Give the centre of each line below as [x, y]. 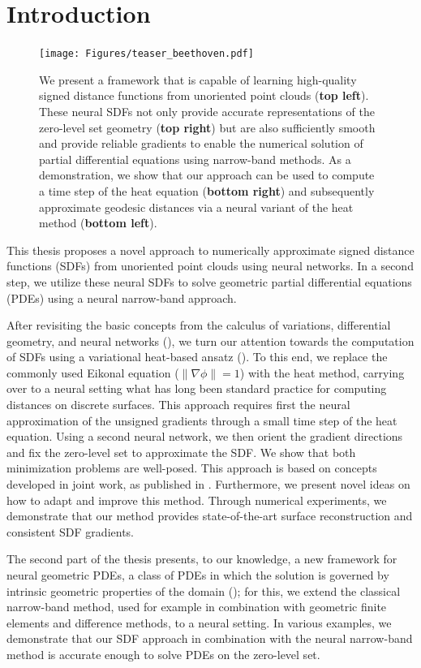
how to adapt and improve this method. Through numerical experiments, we [197, 500]
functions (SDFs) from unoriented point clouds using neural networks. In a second [210, 266]
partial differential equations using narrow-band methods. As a [195, 159]
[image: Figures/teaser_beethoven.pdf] [146, 54]
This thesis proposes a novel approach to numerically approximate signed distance [210, 250]
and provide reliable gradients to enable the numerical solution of [201, 143]
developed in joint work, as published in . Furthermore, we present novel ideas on [208, 484]
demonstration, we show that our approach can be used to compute [207, 175]
